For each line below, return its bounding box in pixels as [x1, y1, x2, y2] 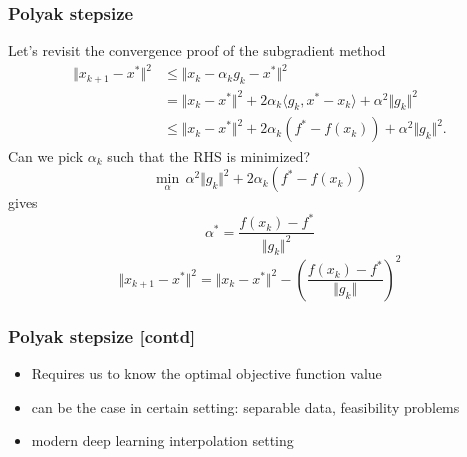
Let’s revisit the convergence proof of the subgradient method [8, 40, 386, 61]
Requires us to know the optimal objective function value [31, 363, 382, 384]
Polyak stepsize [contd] [8, 323, 196, 348]
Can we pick [8, 145, 84, 166]
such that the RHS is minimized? [107, 145, 311, 166]
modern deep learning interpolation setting [31, 430, 294, 451]
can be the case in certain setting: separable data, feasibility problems [31, 396, 460, 417]
